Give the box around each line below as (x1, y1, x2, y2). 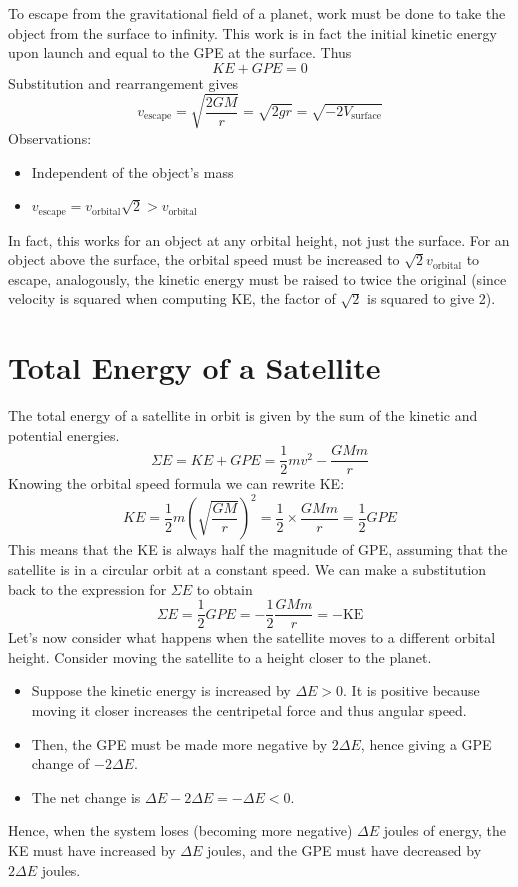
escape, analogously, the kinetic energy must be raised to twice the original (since (8, 268, 507, 289)
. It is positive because (343, 680, 480, 701)
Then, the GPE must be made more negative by (31, 733, 328, 754)
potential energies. (8, 424, 120, 445)
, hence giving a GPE (360, 733, 492, 754)
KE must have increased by (8, 840, 176, 860)
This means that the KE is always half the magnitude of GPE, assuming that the (8, 539, 508, 560)
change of (31, 753, 90, 774)
